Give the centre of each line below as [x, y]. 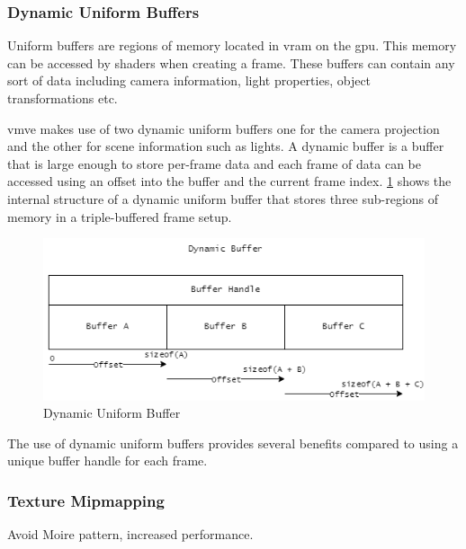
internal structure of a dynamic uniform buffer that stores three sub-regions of [223, 198]
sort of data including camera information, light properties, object [189, 80]
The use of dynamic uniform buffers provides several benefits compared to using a [233, 443]
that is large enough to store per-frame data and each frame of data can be [214, 163]
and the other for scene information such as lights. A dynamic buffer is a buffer [226, 146]
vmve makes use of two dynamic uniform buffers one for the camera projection [224, 128]
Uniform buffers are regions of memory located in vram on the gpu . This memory [232, 45]
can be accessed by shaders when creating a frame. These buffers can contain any [231, 62]
